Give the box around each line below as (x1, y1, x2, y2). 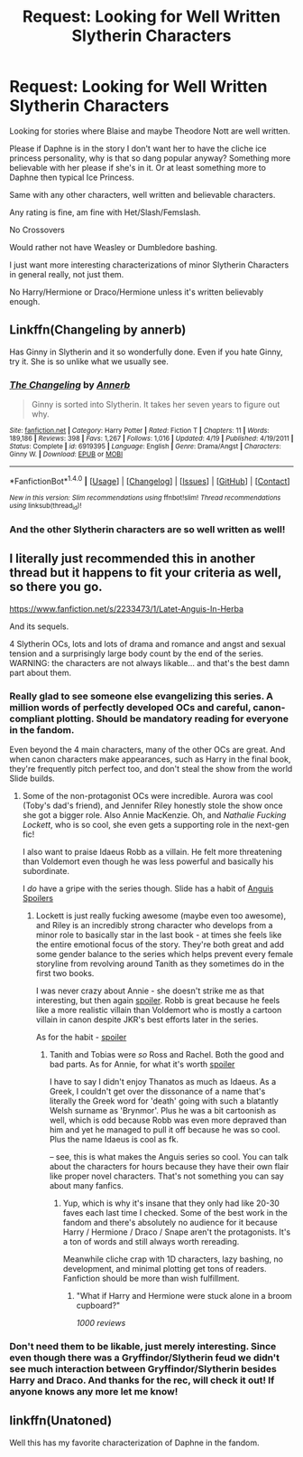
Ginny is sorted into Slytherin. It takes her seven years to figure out (31, 399, 280, 410)
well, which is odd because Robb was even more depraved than (49, 1114, 287, 1126)
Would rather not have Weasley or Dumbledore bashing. (9, 241, 218, 252)
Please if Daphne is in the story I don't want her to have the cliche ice (9, 143, 267, 154)
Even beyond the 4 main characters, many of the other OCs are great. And (9, 744, 286, 756)
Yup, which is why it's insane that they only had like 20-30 (62, 1198, 280, 1208)
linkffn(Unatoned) (9, 1413, 113, 1429)
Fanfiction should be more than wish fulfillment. (62, 1273, 240, 1284)
